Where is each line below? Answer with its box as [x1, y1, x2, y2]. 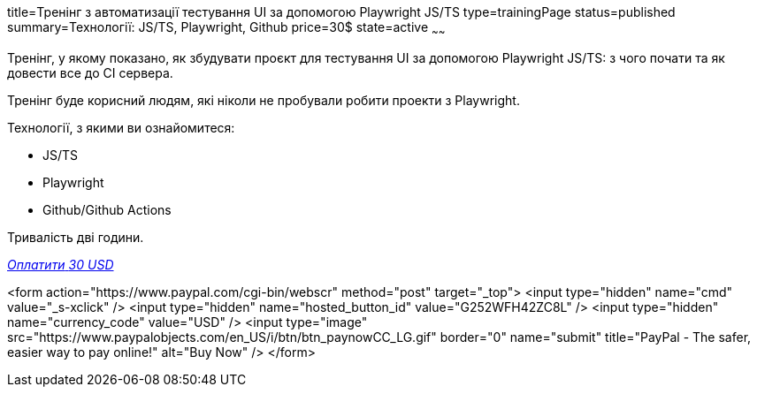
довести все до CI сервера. [7, 64, 173, 80]
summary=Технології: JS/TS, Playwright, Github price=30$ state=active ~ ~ [7, 19, 446, 38]
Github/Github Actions [42, 201, 172, 217]
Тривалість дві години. [7, 229, 144, 245]
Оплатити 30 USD [7, 256, 114, 272]
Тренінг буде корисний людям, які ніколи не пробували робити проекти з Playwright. [7, 92, 520, 108]
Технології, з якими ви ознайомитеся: [7, 119, 235, 135]
